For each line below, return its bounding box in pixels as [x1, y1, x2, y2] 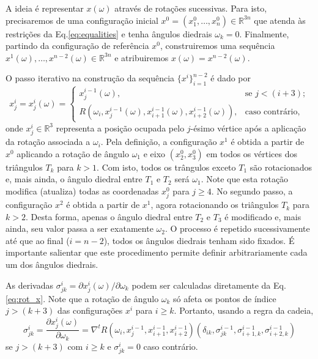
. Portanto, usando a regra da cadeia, [174, 304, 314, 317]
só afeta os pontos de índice [173, 292, 276, 305]
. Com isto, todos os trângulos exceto [97, 160, 236, 173]
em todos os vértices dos [206, 147, 297, 160]
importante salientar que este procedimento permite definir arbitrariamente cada [6, 246, 308, 259]
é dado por [210, 72, 251, 84]
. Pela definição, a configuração [100, 135, 217, 148]
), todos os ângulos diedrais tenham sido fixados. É [103, 234, 295, 246]
